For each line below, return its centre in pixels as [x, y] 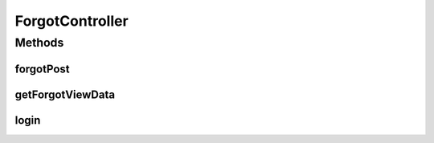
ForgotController [72, 21]
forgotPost [42, 69]
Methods [39, 43]
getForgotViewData [65, 94]
